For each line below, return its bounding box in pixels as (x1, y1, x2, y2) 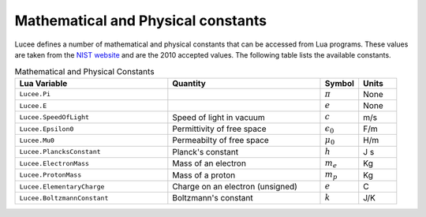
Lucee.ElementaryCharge (19, 182, 105, 191)
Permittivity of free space (172, 123, 267, 134)
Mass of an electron (172, 158, 246, 169)
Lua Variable (19, 77, 68, 88)
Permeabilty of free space (172, 135, 270, 146)
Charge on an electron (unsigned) (172, 181, 297, 193)
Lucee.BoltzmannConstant (19, 193, 109, 202)
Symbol (324, 77, 355, 88)
